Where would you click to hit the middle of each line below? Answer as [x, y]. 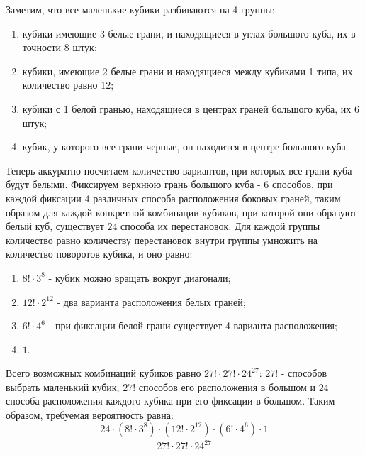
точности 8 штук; [60, 47]
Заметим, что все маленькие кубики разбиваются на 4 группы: [140, 9]
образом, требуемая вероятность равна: [90, 415]
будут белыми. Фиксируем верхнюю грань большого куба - [133, 184]
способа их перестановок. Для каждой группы [220, 226]
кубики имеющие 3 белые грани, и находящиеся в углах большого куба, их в [189, 33]
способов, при [303, 184]
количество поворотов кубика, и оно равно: [99, 254]
